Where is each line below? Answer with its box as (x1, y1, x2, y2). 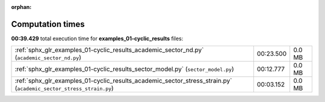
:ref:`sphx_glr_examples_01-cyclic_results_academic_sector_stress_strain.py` (14, 77, 232, 85)
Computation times (11, 19, 85, 29)
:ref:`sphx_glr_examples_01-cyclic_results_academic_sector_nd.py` (14, 46, 204, 54)
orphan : (11, 4, 32, 10)
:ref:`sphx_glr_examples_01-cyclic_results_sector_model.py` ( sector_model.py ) (14, 65, 234, 73)
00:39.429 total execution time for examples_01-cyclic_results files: (11, 35, 184, 42)
